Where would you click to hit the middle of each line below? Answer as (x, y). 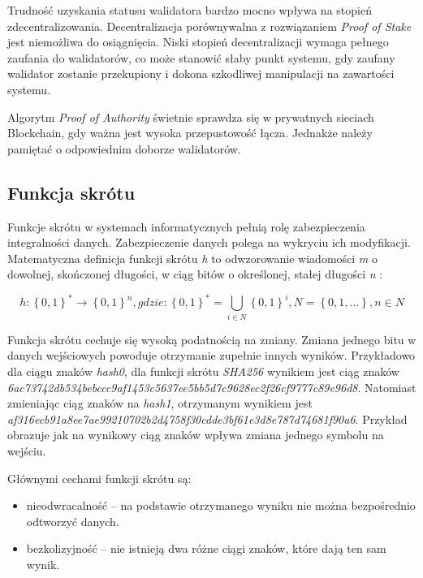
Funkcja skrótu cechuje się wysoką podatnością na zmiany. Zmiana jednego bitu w (212, 339)
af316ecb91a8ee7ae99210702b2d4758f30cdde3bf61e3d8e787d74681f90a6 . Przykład (207, 418)
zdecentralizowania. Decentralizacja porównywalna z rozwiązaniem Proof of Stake (209, 26)
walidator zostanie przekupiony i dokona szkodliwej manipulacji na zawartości (201, 73)
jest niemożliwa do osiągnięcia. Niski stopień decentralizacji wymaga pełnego (198, 42)
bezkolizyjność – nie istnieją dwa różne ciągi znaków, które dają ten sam (206, 548)
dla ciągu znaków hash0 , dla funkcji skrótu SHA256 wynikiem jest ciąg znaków (203, 371)
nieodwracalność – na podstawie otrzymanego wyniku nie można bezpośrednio (221, 505)
